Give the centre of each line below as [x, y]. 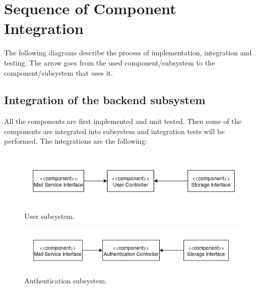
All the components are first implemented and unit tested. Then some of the [123, 121]
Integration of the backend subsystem [105, 100]
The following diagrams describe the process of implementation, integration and [128, 53]
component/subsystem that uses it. [59, 72]
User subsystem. [50, 216]
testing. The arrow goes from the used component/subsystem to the [109, 62]
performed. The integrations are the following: [76, 141]
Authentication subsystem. [66, 281]
